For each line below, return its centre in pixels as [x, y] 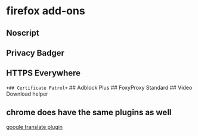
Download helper [27, 94]
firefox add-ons [46, 11]
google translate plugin [35, 126]
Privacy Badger [35, 53]
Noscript [23, 33]
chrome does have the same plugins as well [89, 113]
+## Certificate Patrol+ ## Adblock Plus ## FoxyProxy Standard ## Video [99, 87]
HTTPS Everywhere [44, 73]
